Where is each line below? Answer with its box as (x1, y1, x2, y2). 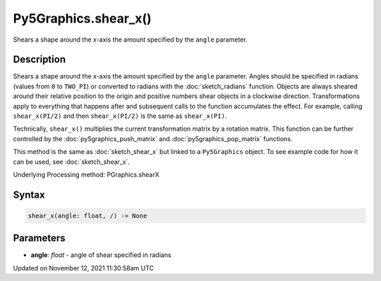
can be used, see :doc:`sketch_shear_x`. (13, 157, 131, 166)
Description (13, 54, 66, 66)
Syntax (13, 189, 45, 201)
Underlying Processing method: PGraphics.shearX (13, 170, 159, 179)
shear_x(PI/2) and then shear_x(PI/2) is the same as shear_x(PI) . (13, 112, 227, 120)
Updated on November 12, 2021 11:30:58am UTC (13, 263, 155, 272)
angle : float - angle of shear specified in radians (30, 251, 172, 259)
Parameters (13, 232, 66, 244)
